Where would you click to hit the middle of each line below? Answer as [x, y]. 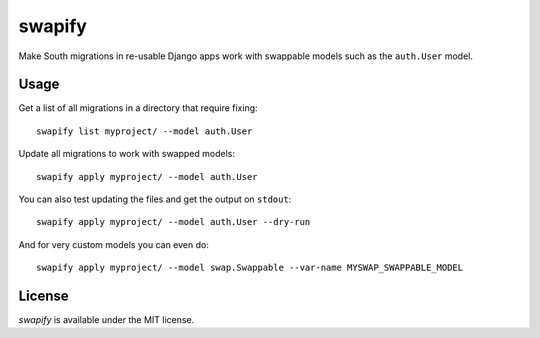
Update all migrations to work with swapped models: [126, 154]
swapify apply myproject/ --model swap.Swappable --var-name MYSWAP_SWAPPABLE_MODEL [250, 268]
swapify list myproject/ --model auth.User [144, 131]
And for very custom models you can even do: [113, 244]
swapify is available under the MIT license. [106, 320]
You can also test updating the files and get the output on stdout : [155, 199]
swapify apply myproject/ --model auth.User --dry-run [173, 222]
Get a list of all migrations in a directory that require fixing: [138, 108]
